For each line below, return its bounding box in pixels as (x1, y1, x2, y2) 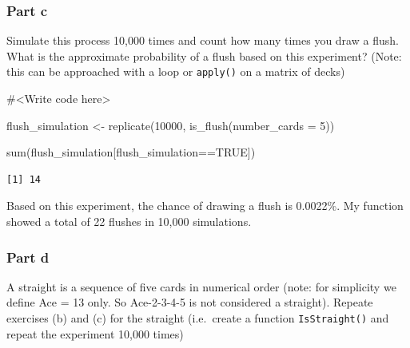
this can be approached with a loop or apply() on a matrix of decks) (6, 63, 345, 80)
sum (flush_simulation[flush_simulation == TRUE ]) (6, 144, 256, 160)
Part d (6, 247, 50, 267)
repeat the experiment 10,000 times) (6, 325, 184, 342)
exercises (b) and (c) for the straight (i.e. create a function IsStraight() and (6, 310, 389, 326)
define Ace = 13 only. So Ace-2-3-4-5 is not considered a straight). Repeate (6, 294, 373, 310)
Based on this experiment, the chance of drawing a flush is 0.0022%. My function (6, 197, 404, 214)
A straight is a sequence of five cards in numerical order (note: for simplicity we (6, 278, 396, 295)
